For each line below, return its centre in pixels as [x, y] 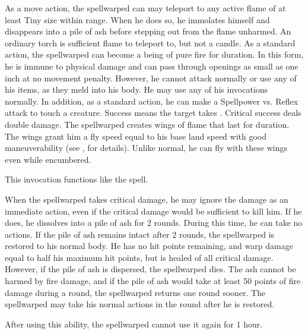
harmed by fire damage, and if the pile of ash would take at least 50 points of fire [153, 281]
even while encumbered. [48, 159]
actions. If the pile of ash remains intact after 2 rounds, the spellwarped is [140, 234]
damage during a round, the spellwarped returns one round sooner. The [135, 292]
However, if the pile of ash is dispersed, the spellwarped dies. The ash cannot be [150, 269]
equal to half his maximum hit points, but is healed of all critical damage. [139, 257]
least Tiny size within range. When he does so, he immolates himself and [137, 19]
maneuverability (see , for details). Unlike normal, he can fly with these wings [146, 148]
